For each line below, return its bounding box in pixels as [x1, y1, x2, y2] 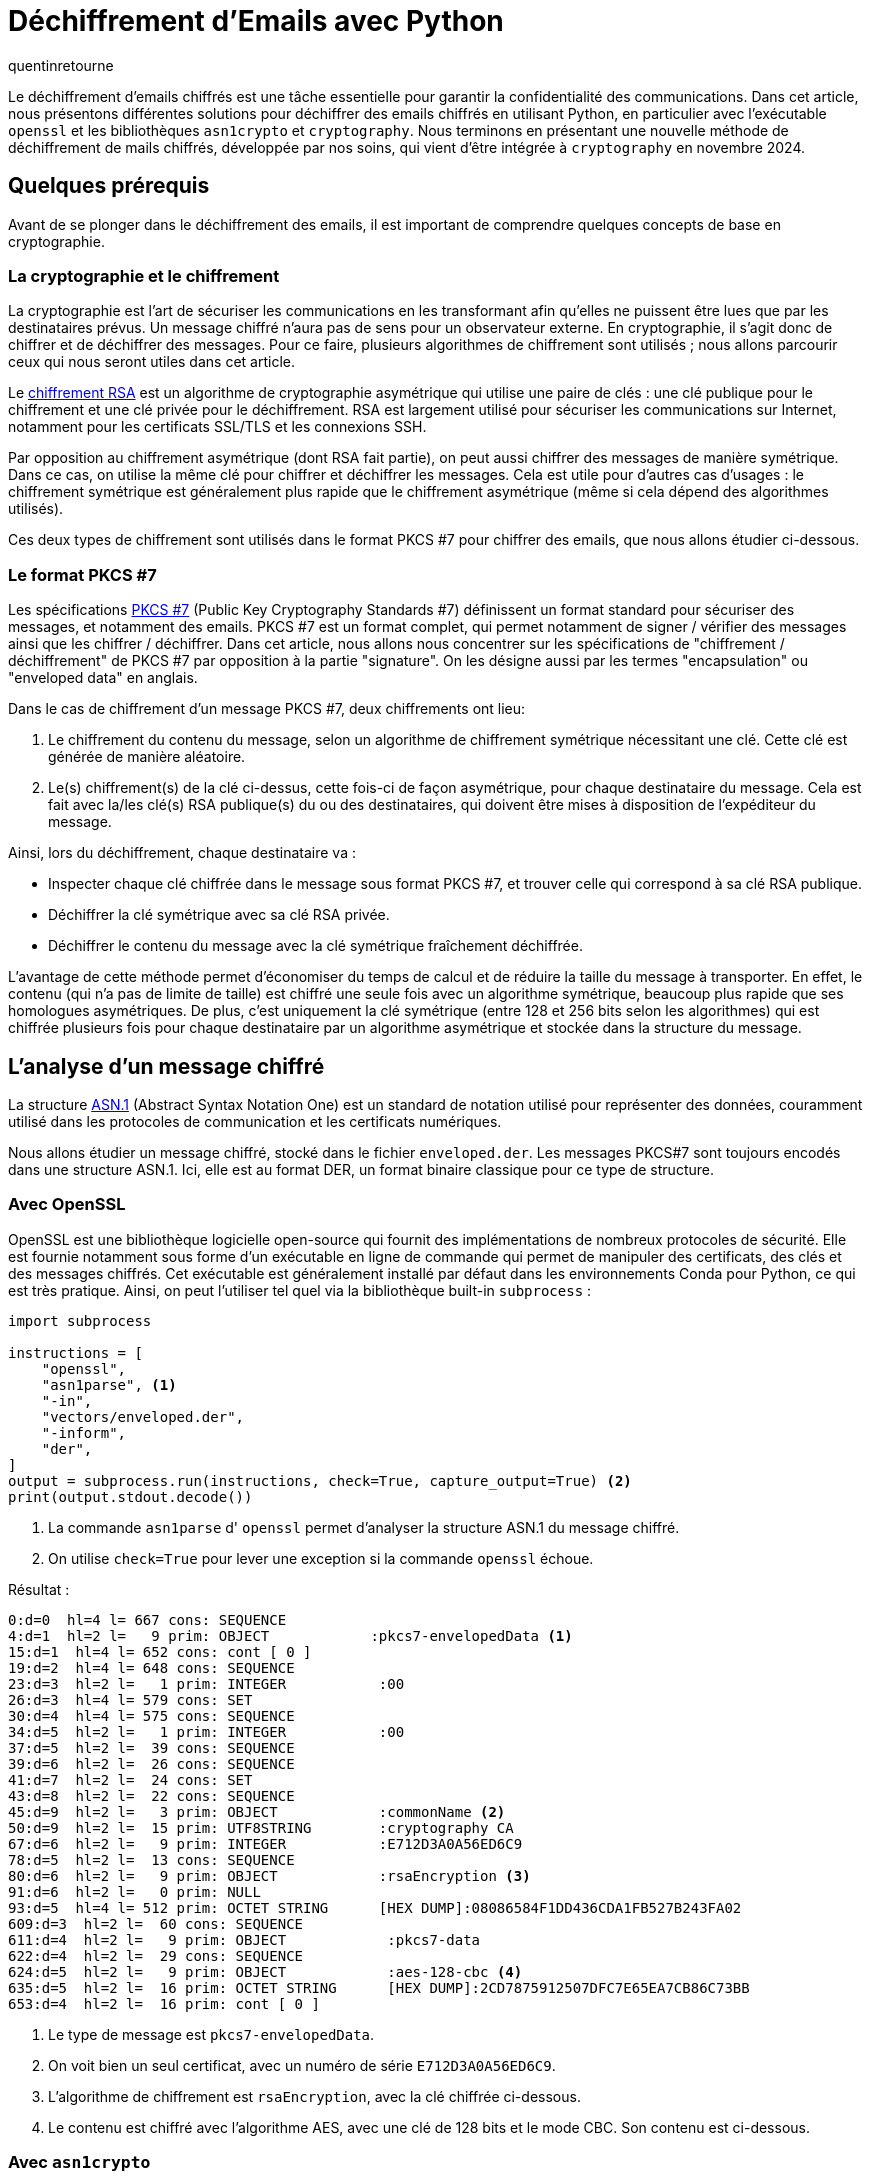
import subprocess [8, 1312, 152, 1329]
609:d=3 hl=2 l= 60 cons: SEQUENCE [8, 1915, 304, 1932]
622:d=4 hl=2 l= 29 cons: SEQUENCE [8, 1947, 304, 1964]
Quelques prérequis [8, 173, 210, 199]
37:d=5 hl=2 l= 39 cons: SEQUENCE [8, 1739, 295, 1756]
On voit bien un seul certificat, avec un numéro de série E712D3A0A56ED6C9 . [48, 2056, 556, 2074]
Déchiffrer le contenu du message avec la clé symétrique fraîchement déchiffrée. [48, 937, 583, 955]
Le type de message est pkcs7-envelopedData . [48, 2025, 375, 2043]
